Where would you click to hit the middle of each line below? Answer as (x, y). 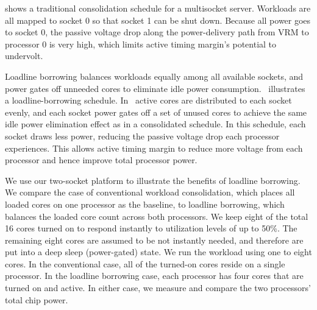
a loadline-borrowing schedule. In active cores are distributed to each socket (148, 100)
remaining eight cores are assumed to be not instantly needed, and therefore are (154, 240)
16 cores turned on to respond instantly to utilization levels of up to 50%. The (151, 228)
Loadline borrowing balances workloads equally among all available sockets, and (154, 76)
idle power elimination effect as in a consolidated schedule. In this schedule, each (155, 124)
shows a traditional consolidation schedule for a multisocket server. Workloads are (158, 8)
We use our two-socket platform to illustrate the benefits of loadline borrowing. (153, 180)
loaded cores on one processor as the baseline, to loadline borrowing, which (145, 204)
